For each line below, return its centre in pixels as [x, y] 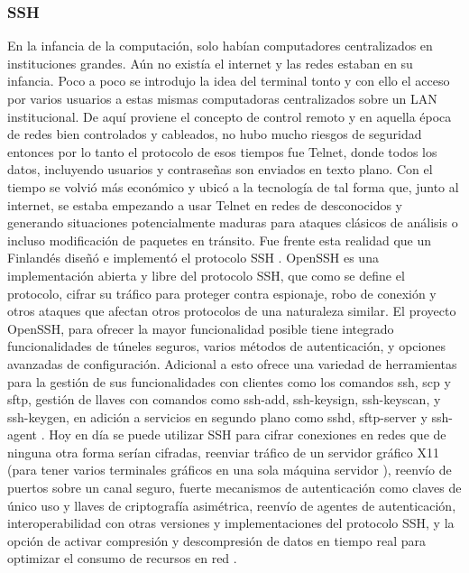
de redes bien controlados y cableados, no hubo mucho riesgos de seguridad [215, 134]
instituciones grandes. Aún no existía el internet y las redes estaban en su [210, 63]
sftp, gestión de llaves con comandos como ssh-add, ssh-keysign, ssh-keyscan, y [224, 399]
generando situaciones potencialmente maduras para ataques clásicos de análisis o [233, 222]
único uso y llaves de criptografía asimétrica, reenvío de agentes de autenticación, [232, 505]
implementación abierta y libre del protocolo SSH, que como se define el [206, 275]
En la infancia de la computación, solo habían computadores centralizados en [220, 46]
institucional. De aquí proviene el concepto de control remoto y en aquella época [230, 116]
